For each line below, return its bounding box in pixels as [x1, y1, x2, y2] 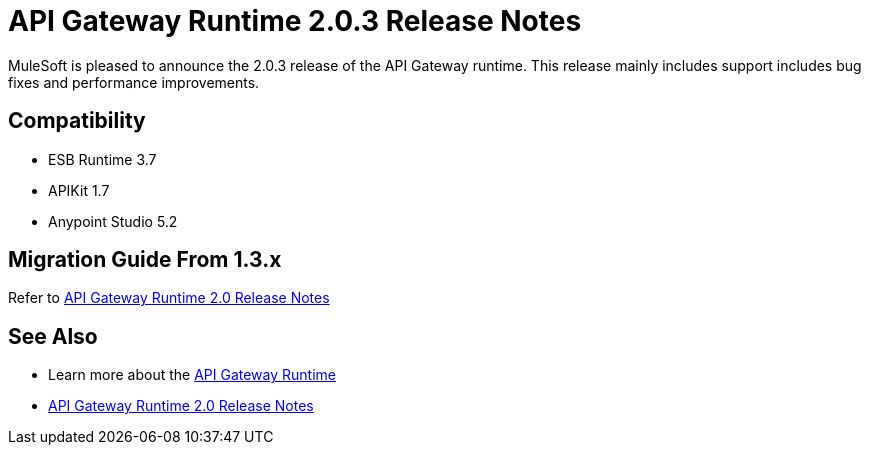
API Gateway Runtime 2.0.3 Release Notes [8, 4, 582, 38]
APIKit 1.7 [48, 181, 110, 199]
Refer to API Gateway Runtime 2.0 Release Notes [8, 289, 330, 307]
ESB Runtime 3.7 [48, 150, 157, 168]
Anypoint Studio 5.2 [48, 212, 178, 230]
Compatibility [8, 108, 146, 134]
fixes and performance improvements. [8, 73, 260, 91]
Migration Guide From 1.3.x [8, 247, 282, 273]
